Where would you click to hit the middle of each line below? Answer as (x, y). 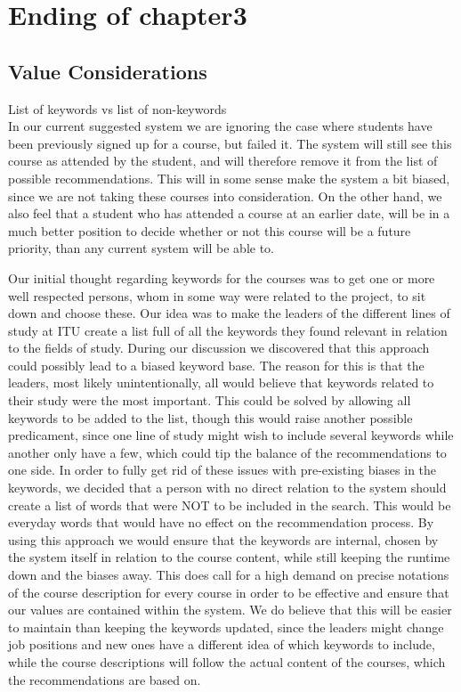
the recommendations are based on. (105, 679)
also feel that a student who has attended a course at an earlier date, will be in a (229, 213)
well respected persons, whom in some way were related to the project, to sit (217, 295)
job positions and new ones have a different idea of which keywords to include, (222, 644)
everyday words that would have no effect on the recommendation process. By (221, 522)
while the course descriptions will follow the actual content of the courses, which (227, 661)
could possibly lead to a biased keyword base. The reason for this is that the (216, 365)
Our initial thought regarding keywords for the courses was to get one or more (222, 277)
